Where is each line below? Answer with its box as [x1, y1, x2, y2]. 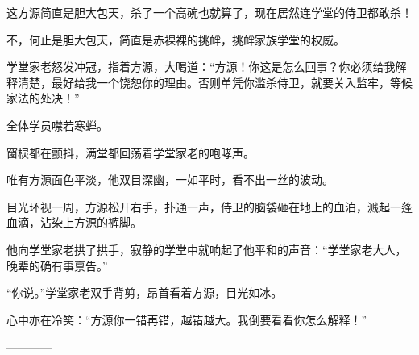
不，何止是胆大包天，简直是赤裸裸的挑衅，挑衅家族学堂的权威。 [6, 31, 345, 48]
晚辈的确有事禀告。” [6, 257, 108, 274]
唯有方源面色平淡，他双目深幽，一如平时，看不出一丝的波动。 [6, 171, 334, 188]
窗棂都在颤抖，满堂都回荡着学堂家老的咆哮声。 [6, 144, 255, 161]
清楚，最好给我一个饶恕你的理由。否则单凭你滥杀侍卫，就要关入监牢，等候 [17, 73, 413, 90]
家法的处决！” [6, 90, 80, 106]
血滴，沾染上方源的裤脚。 [6, 214, 142, 231]
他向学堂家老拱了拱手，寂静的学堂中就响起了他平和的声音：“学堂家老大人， [6, 240, 407, 257]
